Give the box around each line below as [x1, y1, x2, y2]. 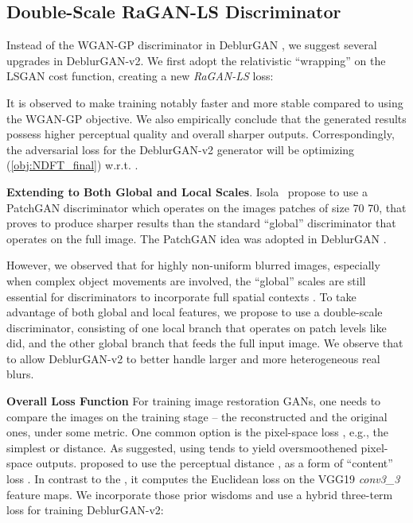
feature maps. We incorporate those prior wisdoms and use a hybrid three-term [6, 486, 393, 502]
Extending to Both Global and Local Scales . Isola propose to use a [6, 183, 368, 200]
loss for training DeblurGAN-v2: [6, 502, 164, 518]
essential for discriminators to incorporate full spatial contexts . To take [6, 288, 357, 304]
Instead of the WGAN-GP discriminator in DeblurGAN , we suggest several [6, 37, 377, 53]
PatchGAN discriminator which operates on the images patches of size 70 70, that [6, 199, 407, 215]
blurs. [6, 366, 34, 382]
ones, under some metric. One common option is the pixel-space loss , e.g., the [6, 424, 388, 440]
